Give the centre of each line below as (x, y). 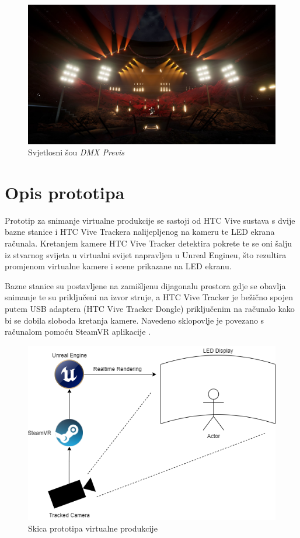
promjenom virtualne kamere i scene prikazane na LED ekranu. (118, 266)
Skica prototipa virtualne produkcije (93, 528)
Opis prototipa (65, 192)
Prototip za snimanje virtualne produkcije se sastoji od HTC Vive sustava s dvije (150, 220)
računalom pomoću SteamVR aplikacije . (78, 332)
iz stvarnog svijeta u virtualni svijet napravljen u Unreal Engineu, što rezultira (146, 254)
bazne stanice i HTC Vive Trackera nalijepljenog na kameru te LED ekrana (140, 232)
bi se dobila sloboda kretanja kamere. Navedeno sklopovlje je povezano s (135, 320)
